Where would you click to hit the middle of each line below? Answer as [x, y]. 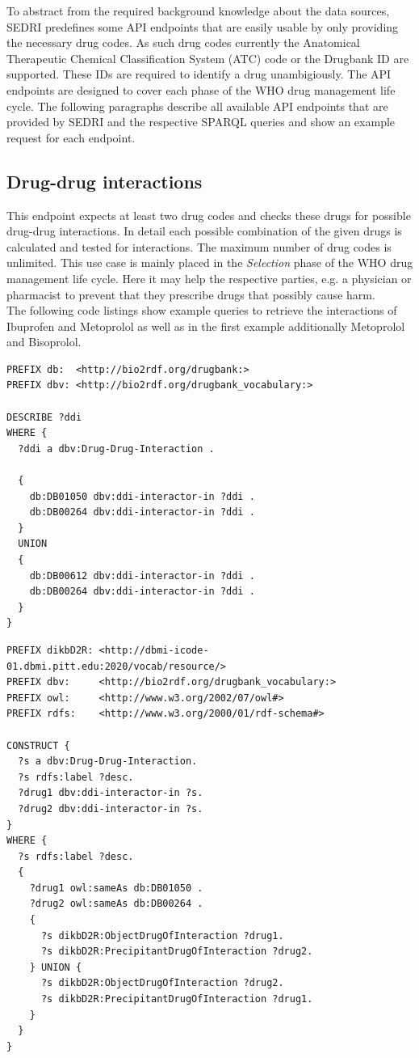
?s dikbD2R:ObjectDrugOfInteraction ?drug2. [162, 983]
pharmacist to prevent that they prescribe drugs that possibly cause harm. [191, 294]
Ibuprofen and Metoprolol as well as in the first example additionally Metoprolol [206, 326]
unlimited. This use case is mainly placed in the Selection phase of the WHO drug [210, 262]
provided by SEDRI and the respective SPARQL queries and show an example [201, 122]
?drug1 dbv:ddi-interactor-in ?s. [111, 793]
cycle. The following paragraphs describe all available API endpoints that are [197, 106]
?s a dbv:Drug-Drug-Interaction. [108, 762]
